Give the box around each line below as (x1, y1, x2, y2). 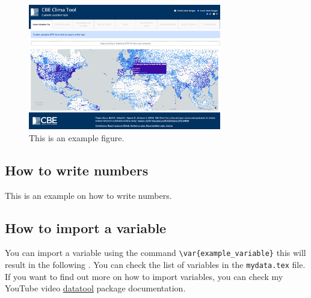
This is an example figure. (29, 131, 125, 144)
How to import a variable (5, 218, 167, 237)
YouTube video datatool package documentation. (5, 282, 186, 294)
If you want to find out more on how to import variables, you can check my (5, 270, 283, 282)
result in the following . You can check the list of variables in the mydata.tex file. (5, 258, 306, 270)
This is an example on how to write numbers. (5, 189, 172, 201)
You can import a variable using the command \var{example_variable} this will (5, 246, 306, 259)
